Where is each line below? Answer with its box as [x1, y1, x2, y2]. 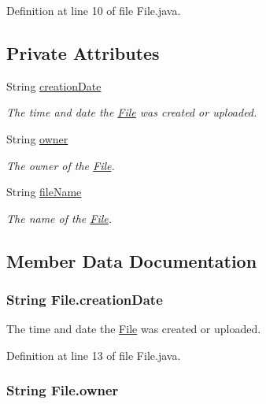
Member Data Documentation [6, 248, 257, 272]
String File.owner [6, 380, 119, 400]
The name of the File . [6, 209, 113, 226]
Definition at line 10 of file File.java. [6, 2, 181, 18]
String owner [6, 130, 68, 146]
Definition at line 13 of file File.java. [6, 347, 181, 363]
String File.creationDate [6, 290, 163, 309]
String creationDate [6, 77, 102, 94]
